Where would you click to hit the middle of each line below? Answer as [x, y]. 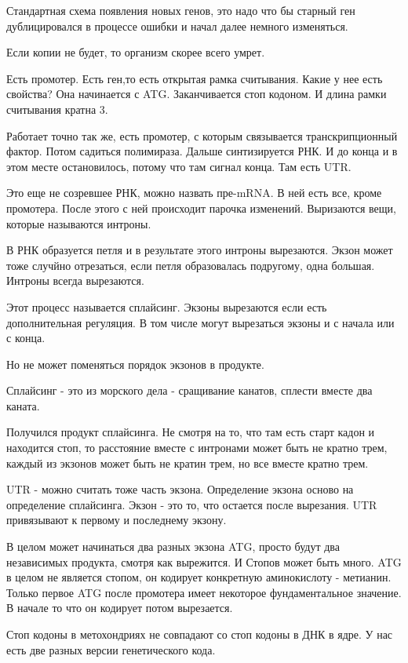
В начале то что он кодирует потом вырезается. [120, 608]
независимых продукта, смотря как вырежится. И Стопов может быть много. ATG [204, 561]
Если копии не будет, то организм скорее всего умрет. [136, 52]
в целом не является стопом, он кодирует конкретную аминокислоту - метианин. [199, 577]
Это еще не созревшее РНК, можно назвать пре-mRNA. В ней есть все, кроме [194, 193]
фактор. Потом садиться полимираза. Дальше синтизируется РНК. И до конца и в [202, 151]
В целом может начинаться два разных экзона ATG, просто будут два [173, 546]
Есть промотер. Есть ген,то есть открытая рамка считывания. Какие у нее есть [195, 78]
